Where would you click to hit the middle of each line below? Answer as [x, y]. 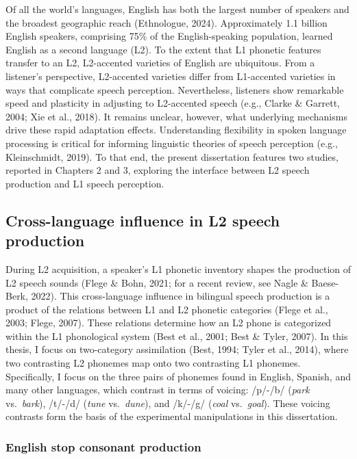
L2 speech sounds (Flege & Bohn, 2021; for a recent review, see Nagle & [157, 282]
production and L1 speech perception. [85, 183]
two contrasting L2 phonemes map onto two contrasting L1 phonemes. [153, 363]
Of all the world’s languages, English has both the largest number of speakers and [177, 9]
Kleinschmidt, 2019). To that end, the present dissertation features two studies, [172, 156]
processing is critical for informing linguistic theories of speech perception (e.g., [172, 143]
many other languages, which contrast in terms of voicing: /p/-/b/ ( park [158, 390]
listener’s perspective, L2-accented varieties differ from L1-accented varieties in [171, 76]
